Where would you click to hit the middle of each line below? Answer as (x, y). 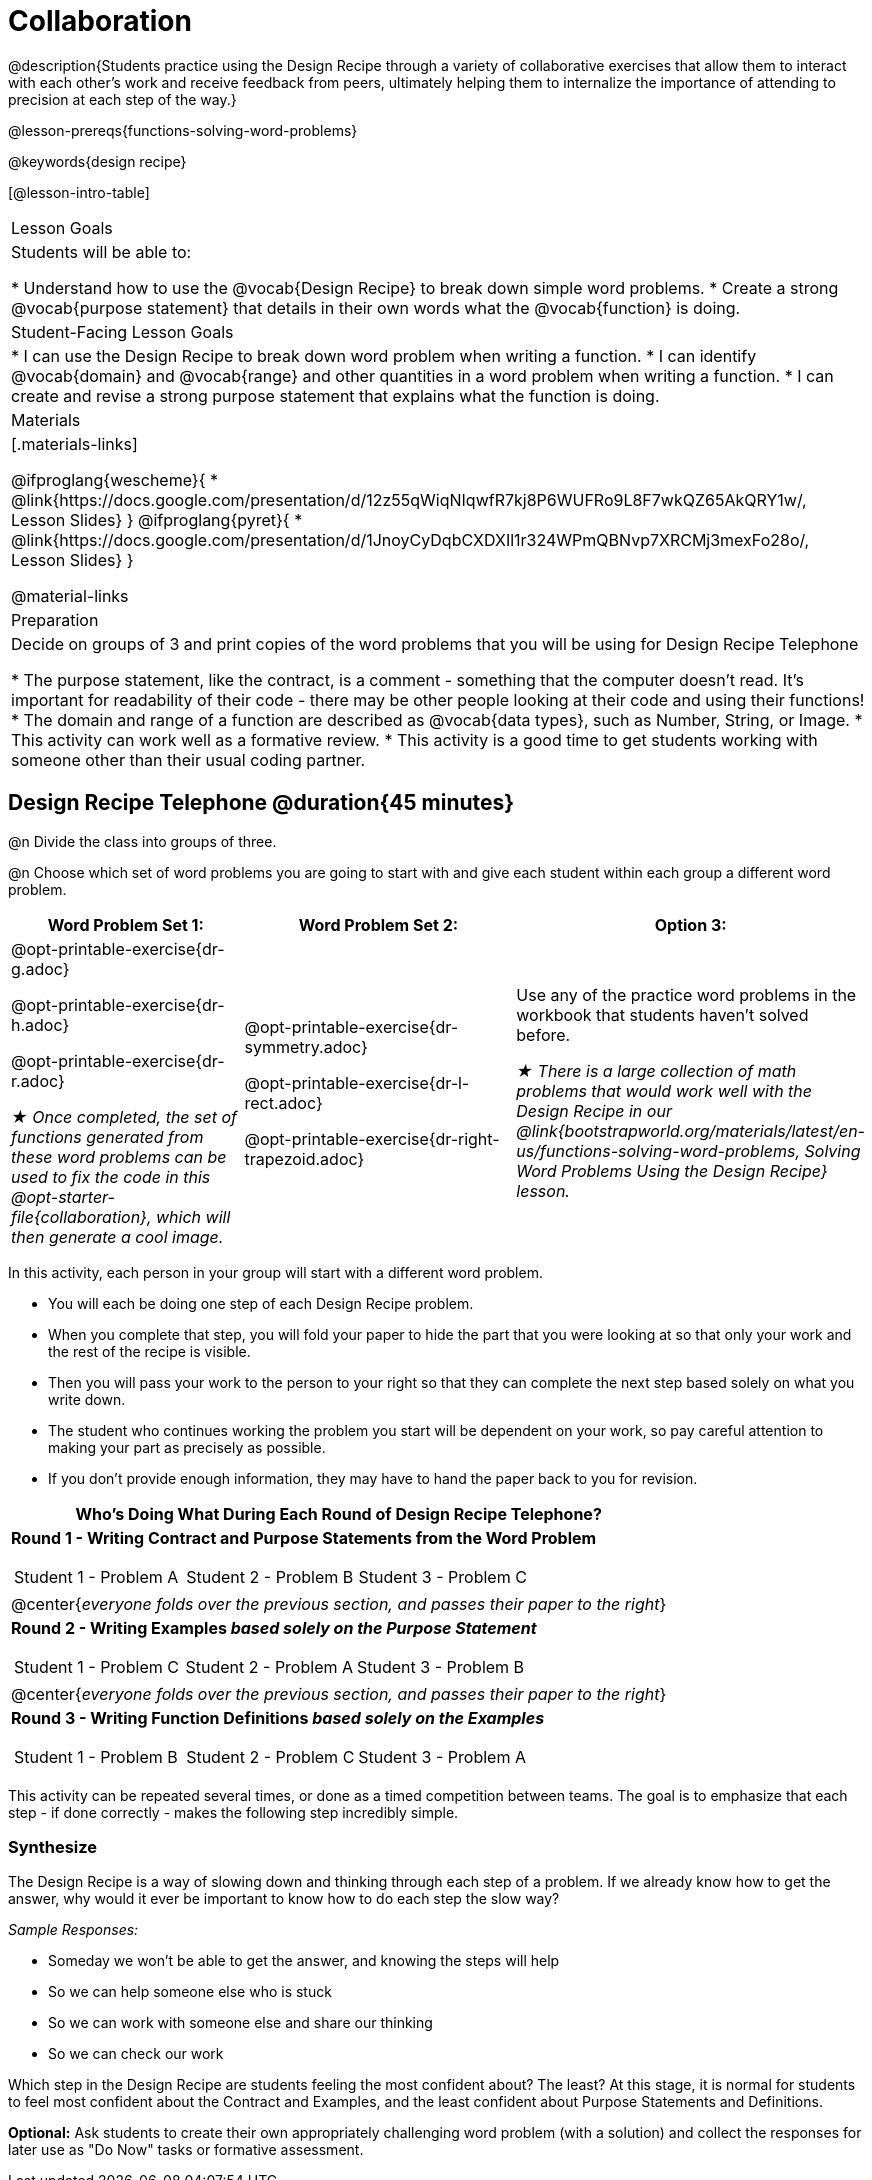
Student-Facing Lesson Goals (122, 331)
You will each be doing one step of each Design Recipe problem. (261, 1303)
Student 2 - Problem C (270, 1756)
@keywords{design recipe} (97, 161)
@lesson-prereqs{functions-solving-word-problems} (183, 130)
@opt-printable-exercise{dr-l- (357, 1082)
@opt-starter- (63, 1196)
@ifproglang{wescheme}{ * (114, 479)
